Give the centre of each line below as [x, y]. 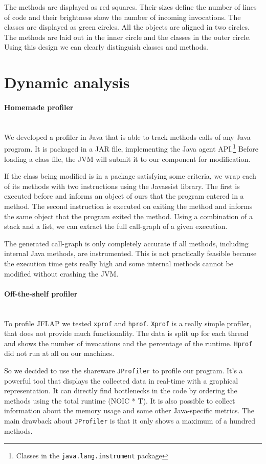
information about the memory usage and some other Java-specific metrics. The [129, 410]
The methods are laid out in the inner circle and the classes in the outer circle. [128, 37]
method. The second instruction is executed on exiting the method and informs [128, 206]
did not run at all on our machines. [59, 353]
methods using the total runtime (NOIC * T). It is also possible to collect [120, 400]
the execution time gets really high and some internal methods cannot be [119, 263]
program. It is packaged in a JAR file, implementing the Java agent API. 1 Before [131, 148]
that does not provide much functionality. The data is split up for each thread [126, 333]
